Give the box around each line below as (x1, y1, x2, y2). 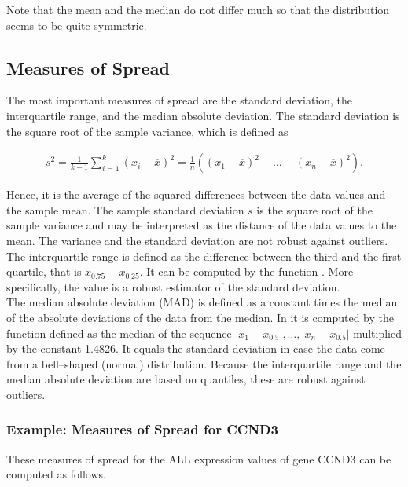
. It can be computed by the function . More (139, 263, 354, 280)
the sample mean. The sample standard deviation (6, 201, 244, 218)
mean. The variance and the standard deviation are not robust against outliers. (6, 232, 388, 248)
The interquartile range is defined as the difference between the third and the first (6, 247, 402, 264)
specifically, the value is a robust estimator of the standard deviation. (6, 278, 340, 295)
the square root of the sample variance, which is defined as (6, 123, 289, 139)
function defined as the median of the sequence (6, 324, 232, 341)
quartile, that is (6, 263, 82, 280)
